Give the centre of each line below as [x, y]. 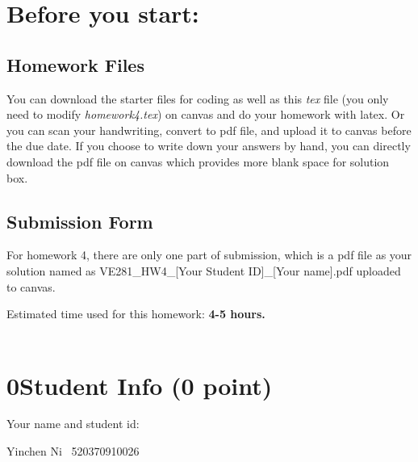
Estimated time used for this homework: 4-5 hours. [136, 314]
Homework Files [75, 64]
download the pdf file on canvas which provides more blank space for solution [198, 161]
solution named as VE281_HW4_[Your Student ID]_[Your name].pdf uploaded [204, 270]
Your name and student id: [73, 424]
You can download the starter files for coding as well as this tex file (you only [198, 98]
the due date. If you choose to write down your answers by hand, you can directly [209, 146]
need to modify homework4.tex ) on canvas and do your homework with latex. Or [206, 114]
